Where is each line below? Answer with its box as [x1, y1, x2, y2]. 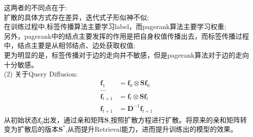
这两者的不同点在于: [4, 2, 67, 12]
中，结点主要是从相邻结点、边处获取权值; [4, 40, 135, 50]
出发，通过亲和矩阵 [43, 114, 105, 124]
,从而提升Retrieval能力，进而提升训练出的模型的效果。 [65, 124, 237, 134]
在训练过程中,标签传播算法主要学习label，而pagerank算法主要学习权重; [4, 21, 226, 31]
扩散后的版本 [17, 124, 58, 134]
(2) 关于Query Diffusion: [4, 69, 78, 79]
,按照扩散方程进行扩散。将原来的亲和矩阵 [108, 114, 240, 124]
